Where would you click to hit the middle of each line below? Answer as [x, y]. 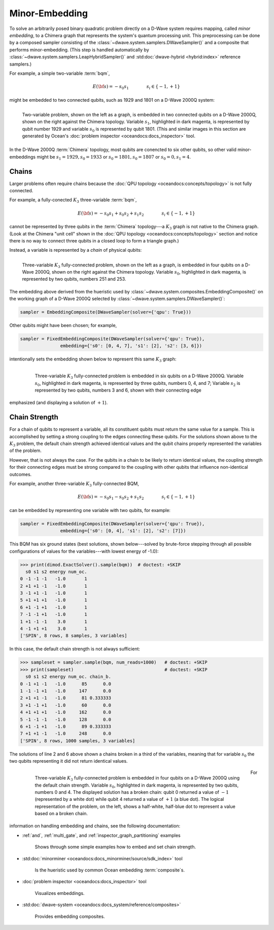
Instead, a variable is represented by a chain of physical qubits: [76, 250]
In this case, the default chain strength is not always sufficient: [75, 649]
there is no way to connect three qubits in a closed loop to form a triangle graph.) [94, 241]
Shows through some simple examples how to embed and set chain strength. [115, 847]
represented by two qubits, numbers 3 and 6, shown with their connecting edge [118, 390]
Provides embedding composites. [70, 916]
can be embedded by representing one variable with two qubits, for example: [90, 510]
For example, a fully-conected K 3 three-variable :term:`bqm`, [73, 201]
